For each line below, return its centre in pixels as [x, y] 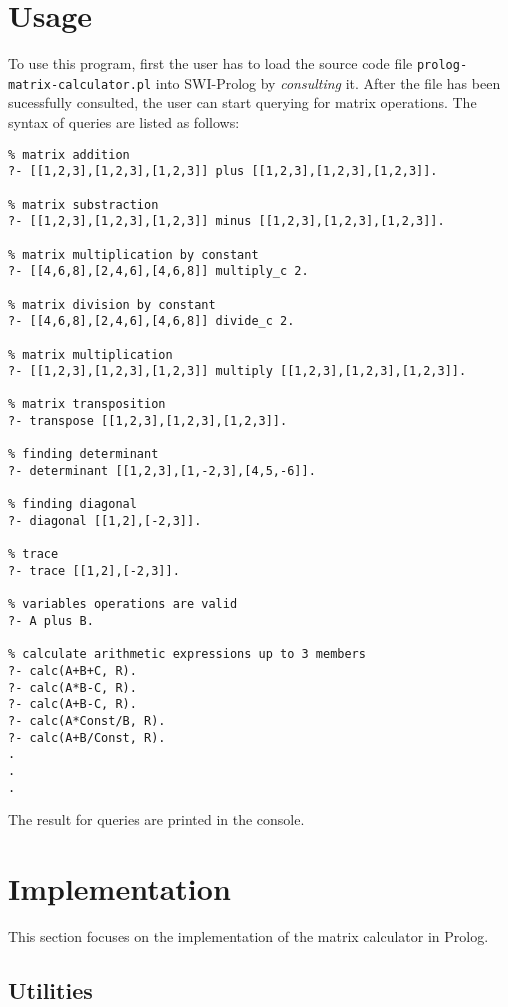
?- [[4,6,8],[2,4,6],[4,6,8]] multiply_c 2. [158, 271]
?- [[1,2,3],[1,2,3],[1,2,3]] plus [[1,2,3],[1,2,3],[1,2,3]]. [223, 171]
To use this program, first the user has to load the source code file [210, 63]
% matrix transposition [87, 404]
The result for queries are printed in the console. [156, 819]
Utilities [50, 989]
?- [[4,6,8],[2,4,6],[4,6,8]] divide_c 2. [151, 321]
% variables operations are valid [123, 604]
